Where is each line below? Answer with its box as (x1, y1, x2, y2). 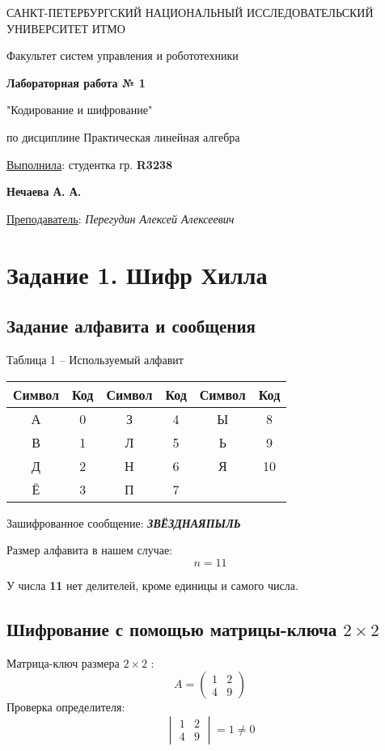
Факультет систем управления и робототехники (6, 47, 239, 64)
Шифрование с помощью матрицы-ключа (6, 616, 337, 641)
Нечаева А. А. (6, 183, 82, 200)
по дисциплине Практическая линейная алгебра (6, 128, 240, 145)
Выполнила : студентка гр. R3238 (6, 155, 173, 172)
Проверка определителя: (6, 698, 125, 715)
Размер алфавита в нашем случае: (6, 541, 172, 558)
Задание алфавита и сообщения (6, 313, 256, 338)
